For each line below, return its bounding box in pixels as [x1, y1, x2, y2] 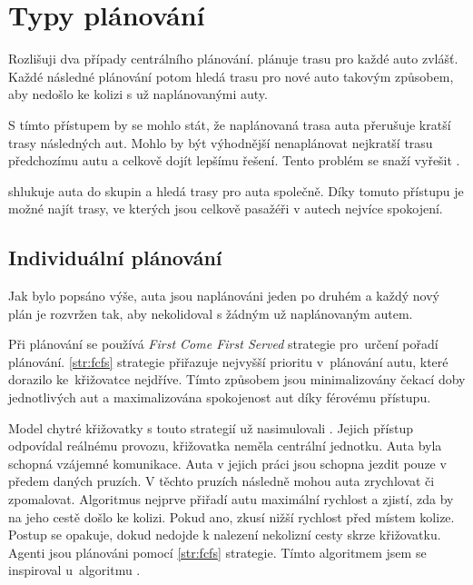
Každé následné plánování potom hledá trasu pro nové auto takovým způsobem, [8, 66, 454, 85]
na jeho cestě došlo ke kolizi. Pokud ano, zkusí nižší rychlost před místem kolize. [8, 507, 455, 526]
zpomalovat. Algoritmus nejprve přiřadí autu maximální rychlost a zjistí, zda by [8, 490, 454, 509]
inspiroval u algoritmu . [8, 560, 141, 580]
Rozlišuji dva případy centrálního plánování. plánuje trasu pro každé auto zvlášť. [8, 49, 458, 68]
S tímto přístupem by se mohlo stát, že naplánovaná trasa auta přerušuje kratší [8, 114, 451, 134]
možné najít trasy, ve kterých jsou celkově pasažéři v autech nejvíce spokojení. [8, 199, 443, 218]
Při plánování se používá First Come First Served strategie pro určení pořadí [8, 334, 439, 353]
